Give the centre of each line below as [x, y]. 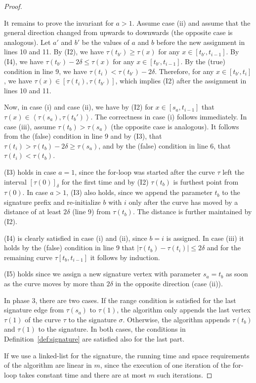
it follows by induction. [125, 257]
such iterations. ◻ [185, 374]
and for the [224, 248]
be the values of [106, 42]
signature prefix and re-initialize [52, 202]
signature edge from [34, 310]
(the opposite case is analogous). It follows [175, 126]
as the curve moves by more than [54, 284]
